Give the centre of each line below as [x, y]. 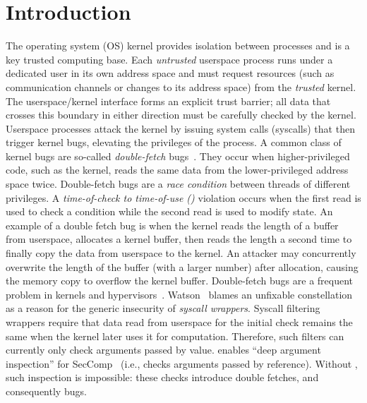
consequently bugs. [46, 391]
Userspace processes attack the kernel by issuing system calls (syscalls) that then [180, 128]
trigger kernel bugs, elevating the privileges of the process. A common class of [174, 142]
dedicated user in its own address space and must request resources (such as [170, 73]
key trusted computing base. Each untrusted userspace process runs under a [169, 59]
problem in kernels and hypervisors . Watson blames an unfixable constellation [179, 294]
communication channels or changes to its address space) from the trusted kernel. [181, 86]
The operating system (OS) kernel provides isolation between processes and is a [178, 46]
